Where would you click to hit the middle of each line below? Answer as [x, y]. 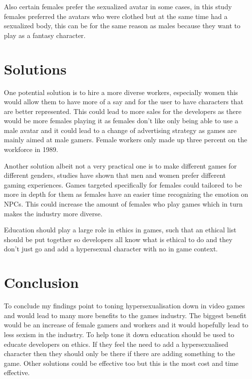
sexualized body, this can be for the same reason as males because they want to [122, 26]
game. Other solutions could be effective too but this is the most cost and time [121, 363]
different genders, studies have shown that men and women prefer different [115, 175]
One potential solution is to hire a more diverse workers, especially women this [121, 92]
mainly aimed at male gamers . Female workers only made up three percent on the [126, 140]
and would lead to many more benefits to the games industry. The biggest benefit [125, 315]
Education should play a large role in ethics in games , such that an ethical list [120, 230]
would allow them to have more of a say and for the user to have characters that [124, 102]
